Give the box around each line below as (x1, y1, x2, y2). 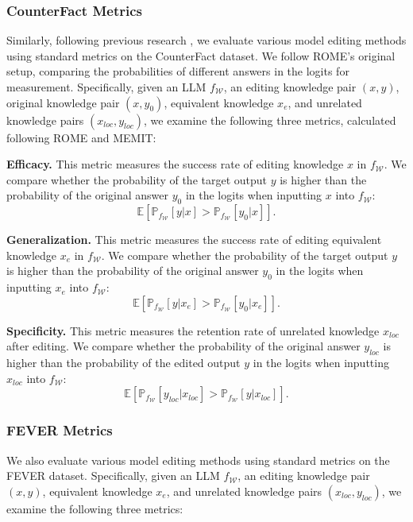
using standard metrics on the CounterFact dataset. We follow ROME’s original (6, 47, 396, 64)
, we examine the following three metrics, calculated (144, 111, 396, 128)
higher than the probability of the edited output (6, 354, 241, 371)
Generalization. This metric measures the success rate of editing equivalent (6, 231, 382, 248)
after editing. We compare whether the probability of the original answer (6, 338, 361, 354)
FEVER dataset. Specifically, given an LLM (6, 467, 220, 484)
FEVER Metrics (6, 420, 113, 440)
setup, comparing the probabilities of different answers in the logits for (6, 63, 349, 79)
